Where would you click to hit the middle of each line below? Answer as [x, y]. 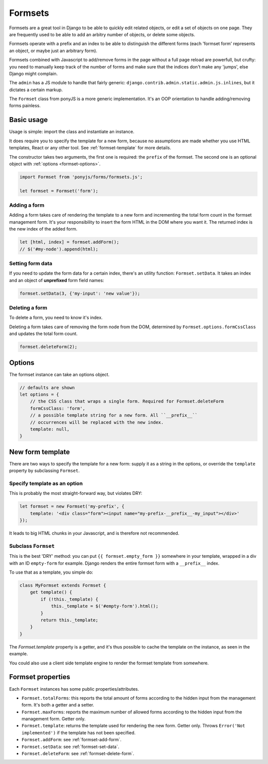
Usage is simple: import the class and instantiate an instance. [72, 132]
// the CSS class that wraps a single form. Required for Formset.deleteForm [127, 401]
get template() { [51, 592]
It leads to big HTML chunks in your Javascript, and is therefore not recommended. [94, 533]
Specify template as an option [46, 483]
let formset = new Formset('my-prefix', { [72, 506]
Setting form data [31, 263]
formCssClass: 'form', [58, 408]
